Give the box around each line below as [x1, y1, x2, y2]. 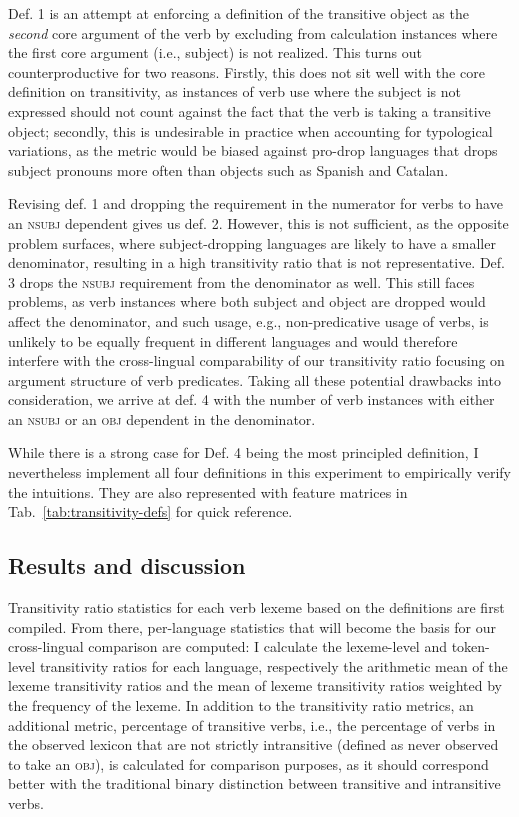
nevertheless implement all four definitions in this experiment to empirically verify [8, 462, 511, 483]
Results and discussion [8, 550, 246, 581]
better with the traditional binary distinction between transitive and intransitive [8, 773, 501, 794]
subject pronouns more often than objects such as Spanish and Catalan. [8, 159, 449, 180]
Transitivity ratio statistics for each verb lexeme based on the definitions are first [8, 597, 505, 618]
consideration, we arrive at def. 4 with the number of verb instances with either [8, 389, 495, 410]
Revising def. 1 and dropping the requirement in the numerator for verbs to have [8, 193, 503, 214]
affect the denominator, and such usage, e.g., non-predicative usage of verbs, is [8, 310, 489, 331]
